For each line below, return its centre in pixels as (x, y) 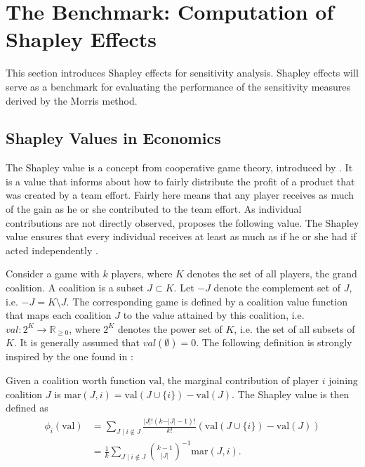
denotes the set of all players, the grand (272, 274)
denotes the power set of (170, 328)
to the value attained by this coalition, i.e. (214, 315)
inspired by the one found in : (69, 356)
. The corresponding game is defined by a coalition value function (207, 301)
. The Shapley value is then (291, 394)
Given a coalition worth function (76, 380)
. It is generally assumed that (77, 342)
